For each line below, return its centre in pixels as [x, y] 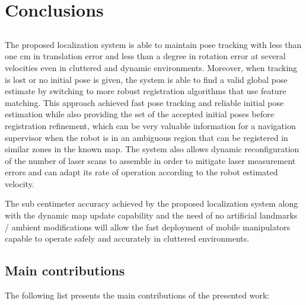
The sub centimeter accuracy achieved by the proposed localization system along [152, 203]
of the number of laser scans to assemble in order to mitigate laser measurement [150, 160]
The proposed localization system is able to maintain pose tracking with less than [153, 44]
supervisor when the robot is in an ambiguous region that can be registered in [146, 137]
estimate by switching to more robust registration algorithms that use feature [146, 91]
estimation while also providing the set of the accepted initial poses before [139, 114]
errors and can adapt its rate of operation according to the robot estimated [141, 172]
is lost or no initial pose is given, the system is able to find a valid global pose [146, 79]
